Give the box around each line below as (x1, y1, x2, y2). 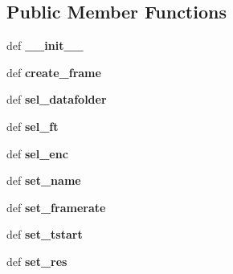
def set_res (6, 252, 67, 269)
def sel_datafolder (6, 91, 107, 108)
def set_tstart (6, 226, 83, 243)
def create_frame (6, 63, 101, 80)
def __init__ (6, 37, 84, 54)
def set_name (6, 172, 81, 189)
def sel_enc (6, 145, 68, 162)
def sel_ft (6, 117, 59, 134)
